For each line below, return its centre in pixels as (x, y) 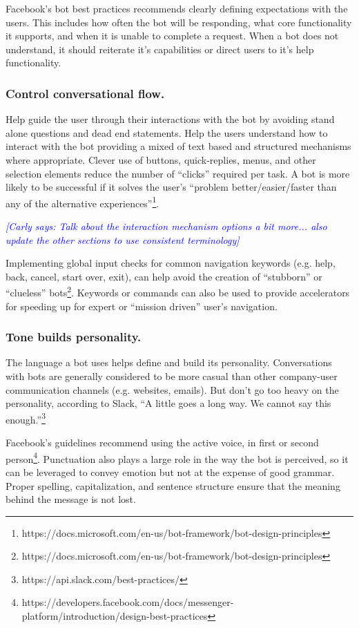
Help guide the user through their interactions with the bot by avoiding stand (170, 119)
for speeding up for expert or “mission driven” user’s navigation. (142, 306)
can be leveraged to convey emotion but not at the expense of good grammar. (170, 472)
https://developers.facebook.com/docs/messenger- (128, 602)
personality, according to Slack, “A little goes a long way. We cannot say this (168, 403)
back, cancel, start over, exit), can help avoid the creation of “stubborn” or (164, 276)
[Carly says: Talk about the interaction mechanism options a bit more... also (166, 226)
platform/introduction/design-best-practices (115, 616)
